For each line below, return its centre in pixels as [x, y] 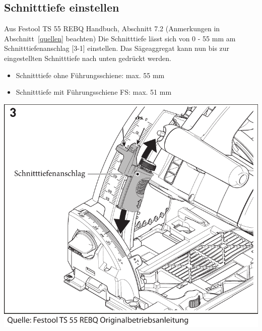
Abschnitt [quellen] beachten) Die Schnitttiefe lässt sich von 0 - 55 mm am [120, 38]
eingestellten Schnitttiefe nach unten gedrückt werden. [88, 58]
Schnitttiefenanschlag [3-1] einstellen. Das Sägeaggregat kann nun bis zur [117, 48]
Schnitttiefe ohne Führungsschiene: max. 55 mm [90, 75]
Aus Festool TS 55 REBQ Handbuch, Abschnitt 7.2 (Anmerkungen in [112, 28]
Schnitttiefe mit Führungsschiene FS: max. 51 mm [94, 92]
